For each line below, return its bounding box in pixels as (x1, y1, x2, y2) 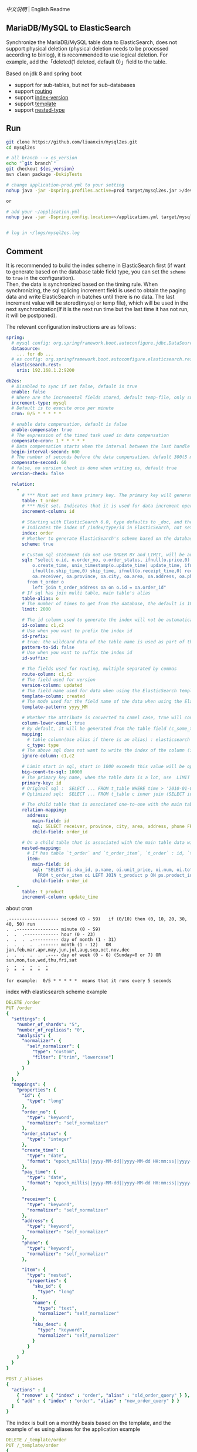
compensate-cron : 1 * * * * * (11, 438, 85, 443)
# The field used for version (21, 676, 96, 683)
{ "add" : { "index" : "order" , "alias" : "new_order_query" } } (16, 1398, 180, 1404)
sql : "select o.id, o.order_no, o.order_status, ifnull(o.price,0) (21, 557, 191, 563)
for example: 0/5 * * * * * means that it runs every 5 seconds (6, 978, 172, 984)
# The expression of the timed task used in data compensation (11, 432, 169, 438)
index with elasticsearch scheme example (6, 988, 107, 996)
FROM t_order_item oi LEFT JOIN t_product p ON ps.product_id (37, 872, 193, 878)
